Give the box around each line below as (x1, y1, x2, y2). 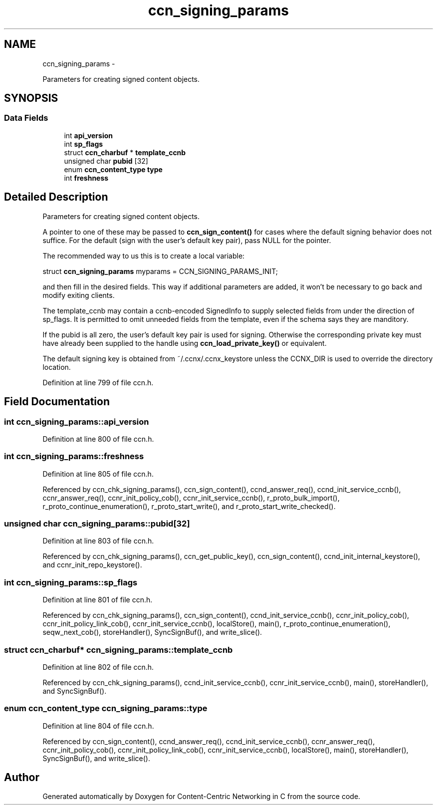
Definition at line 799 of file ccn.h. (42, 378, 154, 387)
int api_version (64, 131, 113, 140)
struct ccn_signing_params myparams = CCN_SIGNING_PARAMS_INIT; (42, 267, 278, 275)
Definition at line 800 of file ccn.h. (42, 434, 154, 443)
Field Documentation (4, 395, 110, 408)
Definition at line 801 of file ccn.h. (42, 595, 153, 604)
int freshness (64, 173, 109, 182)
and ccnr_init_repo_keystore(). (42, 560, 142, 569)
